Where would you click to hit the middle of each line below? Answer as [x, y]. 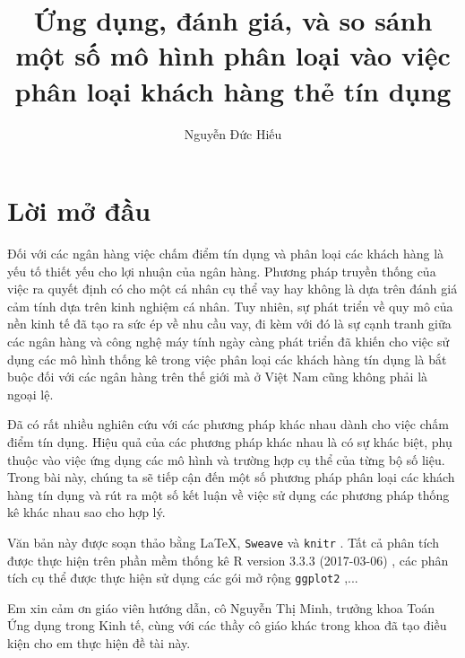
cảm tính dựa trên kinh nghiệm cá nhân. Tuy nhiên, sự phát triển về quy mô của [230, 306]
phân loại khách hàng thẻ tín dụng [233, 90]
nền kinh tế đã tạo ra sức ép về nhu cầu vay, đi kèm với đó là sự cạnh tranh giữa [229, 324]
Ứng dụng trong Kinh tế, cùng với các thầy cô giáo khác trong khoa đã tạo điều [227, 625]
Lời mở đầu [79, 211]
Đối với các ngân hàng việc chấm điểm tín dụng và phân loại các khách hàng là [226, 254]
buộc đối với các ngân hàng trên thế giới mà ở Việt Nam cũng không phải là [218, 377]
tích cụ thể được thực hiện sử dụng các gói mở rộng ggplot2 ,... [183, 578]
